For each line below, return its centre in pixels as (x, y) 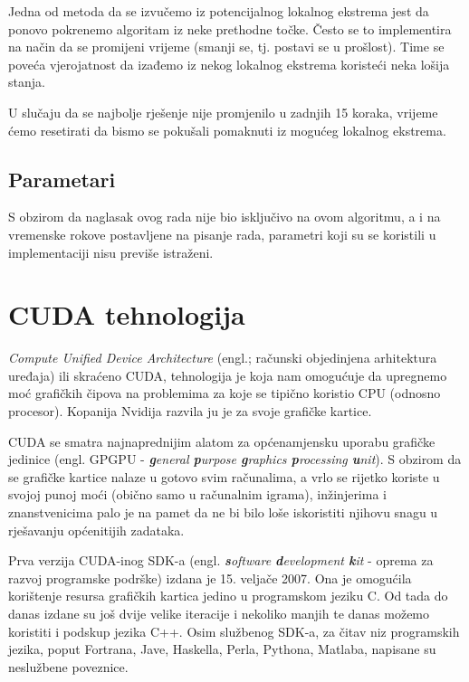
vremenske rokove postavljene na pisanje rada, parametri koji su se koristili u (222, 234)
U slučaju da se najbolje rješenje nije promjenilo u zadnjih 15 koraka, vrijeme (223, 112)
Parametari (62, 179)
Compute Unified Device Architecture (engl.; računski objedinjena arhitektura (223, 358)
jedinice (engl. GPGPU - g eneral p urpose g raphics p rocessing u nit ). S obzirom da (235, 459)
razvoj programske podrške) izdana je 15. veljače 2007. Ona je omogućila (210, 578)
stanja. (27, 82)
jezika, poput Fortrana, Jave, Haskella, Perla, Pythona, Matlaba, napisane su (222, 649)
